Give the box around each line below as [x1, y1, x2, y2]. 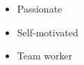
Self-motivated [17, 24, 78, 39]
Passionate [17, 1, 62, 15]
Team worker [17, 48, 73, 63]
